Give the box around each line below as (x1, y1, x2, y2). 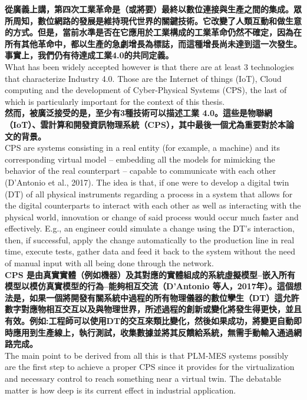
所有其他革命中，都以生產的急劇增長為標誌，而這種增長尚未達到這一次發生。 (5, 37, 302, 49)
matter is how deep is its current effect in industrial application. (5, 384, 236, 396)
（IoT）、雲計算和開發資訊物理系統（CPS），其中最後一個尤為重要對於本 (5, 118, 286, 130)
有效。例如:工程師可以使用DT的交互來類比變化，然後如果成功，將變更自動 (5, 315, 294, 327)
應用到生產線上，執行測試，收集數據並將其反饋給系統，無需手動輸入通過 (12, 326, 293, 338)
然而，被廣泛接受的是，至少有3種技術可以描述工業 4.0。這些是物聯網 (5, 107, 272, 119)
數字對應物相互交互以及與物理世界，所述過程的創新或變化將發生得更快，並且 (5, 303, 302, 315)
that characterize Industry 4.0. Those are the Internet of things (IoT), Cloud (5, 72, 282, 84)
